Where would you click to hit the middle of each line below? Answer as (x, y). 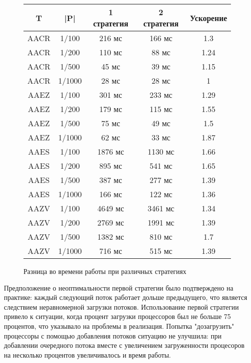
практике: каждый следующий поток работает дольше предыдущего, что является (126, 297)
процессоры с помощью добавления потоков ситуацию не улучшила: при (113, 335)
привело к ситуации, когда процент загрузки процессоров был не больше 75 (117, 316)
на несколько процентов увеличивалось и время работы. (88, 354)
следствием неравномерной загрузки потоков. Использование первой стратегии (122, 306)
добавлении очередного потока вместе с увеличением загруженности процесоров (124, 345)
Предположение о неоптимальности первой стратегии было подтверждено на (119, 287)
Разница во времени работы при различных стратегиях (105, 271)
